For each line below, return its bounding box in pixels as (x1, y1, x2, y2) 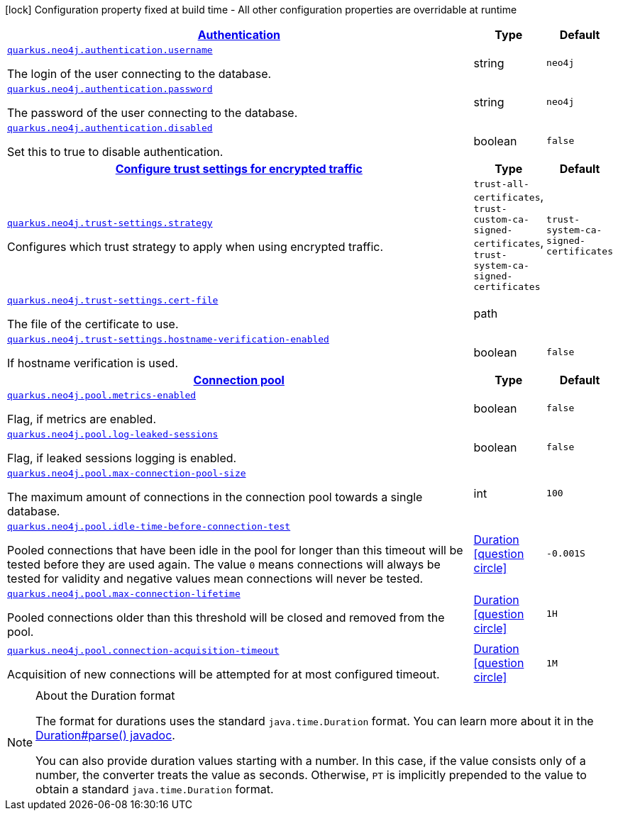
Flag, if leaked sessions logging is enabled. (7, 451, 237, 465)
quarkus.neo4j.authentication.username (7, 45, 213, 55)
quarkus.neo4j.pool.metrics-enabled (7, 390, 197, 401)
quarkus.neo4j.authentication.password (7, 84, 213, 94)
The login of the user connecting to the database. (7, 67, 272, 81)
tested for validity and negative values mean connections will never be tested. (7, 571, 424, 586)
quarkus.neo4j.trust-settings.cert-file (7, 295, 219, 306)
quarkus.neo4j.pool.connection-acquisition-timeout (7, 644, 280, 656)
